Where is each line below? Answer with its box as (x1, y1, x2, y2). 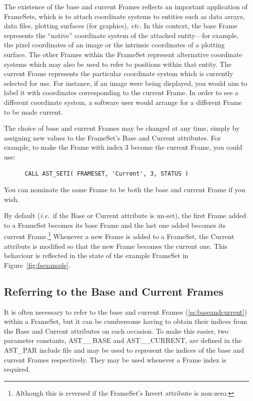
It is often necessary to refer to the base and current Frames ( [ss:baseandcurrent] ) (4, 306, 247, 317)
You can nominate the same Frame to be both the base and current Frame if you (4, 184, 246, 195)
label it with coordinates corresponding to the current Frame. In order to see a (4, 87, 238, 98)
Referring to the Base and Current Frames (4, 283, 223, 299)
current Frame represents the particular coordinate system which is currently (4, 68, 234, 79)
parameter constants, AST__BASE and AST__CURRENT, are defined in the (4, 335, 242, 345)
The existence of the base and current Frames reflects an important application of (4, 1, 248, 11)
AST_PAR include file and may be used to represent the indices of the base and (4, 345, 244, 355)
